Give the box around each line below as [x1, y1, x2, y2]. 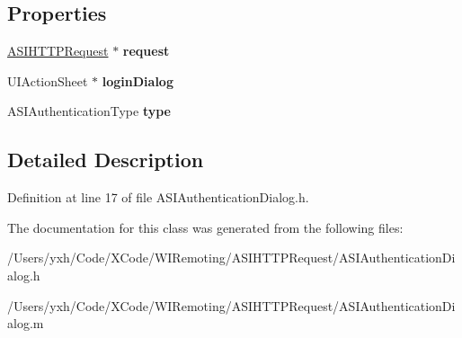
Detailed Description [7, 146, 204, 173]
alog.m [7, 314, 44, 333]
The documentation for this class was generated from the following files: [7, 218, 404, 236]
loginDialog [102, 71, 173, 90]
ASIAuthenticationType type [7, 102, 171, 120]
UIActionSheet [7, 71, 88, 90]
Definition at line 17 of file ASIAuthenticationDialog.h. [7, 188, 309, 207]
